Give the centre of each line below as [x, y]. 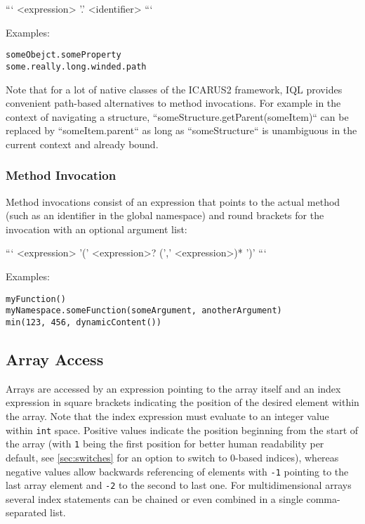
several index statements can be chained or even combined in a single [154, 498]
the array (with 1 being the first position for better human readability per [165, 444]
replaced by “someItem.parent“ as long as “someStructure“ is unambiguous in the [181, 130]
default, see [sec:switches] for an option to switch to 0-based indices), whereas [172, 457]
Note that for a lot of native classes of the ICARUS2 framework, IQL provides [174, 89]
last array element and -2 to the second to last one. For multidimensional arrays [179, 485]
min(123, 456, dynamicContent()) [84, 322]
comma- [323, 498]
